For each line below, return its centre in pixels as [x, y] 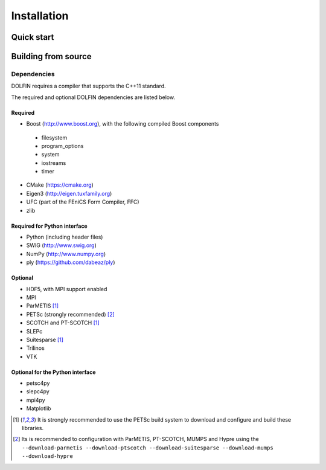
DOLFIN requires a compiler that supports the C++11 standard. [88, 86]
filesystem [54, 137]
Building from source [51, 56]
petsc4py [38, 383]
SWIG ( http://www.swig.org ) [61, 245]
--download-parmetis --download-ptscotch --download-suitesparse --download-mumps [148, 448]
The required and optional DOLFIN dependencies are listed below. [93, 97]
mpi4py [36, 400]
